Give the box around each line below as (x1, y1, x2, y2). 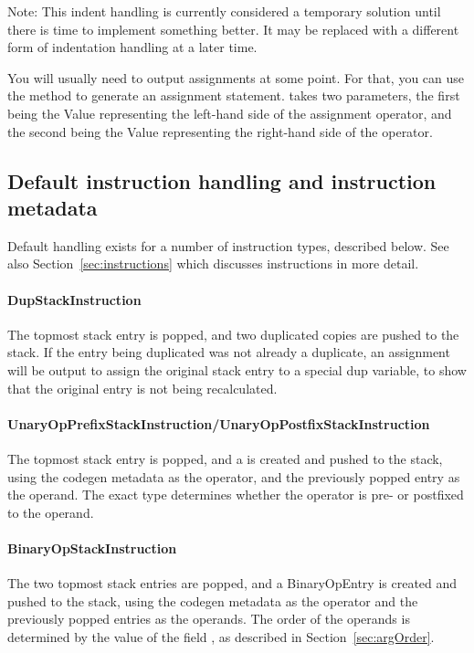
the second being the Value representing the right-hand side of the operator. (7, 121, 433, 141)
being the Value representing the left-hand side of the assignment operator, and (7, 103, 452, 122)
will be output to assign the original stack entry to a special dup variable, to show (7, 360, 467, 379)
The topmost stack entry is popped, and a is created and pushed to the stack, (7, 448, 443, 468)
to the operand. (7, 502, 94, 521)
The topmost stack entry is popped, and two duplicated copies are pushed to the (7, 324, 459, 343)
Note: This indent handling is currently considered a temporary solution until (7, 2, 441, 20)
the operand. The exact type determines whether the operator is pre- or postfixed (7, 485, 464, 504)
